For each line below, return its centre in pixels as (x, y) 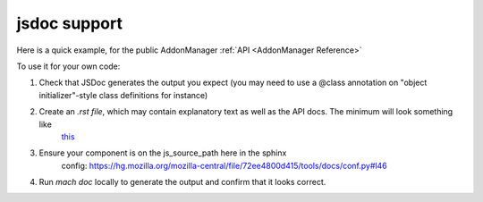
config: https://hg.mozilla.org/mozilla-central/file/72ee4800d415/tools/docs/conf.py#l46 (225, 165)
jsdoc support (69, 23)
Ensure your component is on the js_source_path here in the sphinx (163, 153)
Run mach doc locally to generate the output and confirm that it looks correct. (182, 182)
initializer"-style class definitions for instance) (123, 95)
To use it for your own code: (68, 66)
